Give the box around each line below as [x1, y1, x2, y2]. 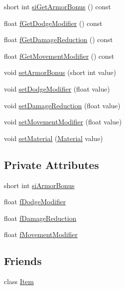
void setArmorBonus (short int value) [4, 67, 116, 77]
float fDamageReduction [4, 213, 77, 223]
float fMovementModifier [4, 229, 78, 240]
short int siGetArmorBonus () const [4, 1, 111, 11]
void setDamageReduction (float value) [4, 100, 121, 110]
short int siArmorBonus [4, 180, 75, 190]
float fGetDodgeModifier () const [4, 18, 103, 28]
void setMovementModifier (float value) [4, 117, 122, 127]
